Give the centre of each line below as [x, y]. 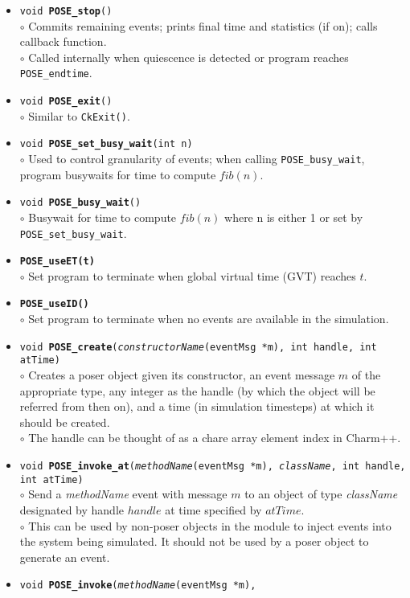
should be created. [65, 422]
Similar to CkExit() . [79, 115]
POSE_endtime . [56, 73]
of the [366, 375]
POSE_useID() [54, 304]
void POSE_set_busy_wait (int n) [106, 144]
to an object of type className [321, 494]
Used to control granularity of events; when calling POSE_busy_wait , [197, 159]
